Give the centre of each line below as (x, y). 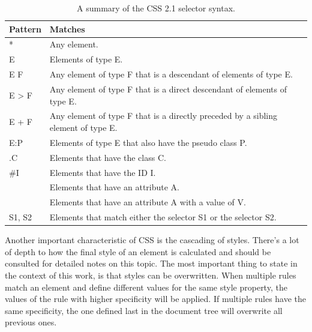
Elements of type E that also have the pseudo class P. (148, 142)
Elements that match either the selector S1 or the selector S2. (163, 217)
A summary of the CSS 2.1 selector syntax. (156, 8)
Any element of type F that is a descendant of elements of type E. (171, 74)
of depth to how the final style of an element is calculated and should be (138, 251)
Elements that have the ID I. (103, 172)
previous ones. (31, 322)
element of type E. (83, 127)
